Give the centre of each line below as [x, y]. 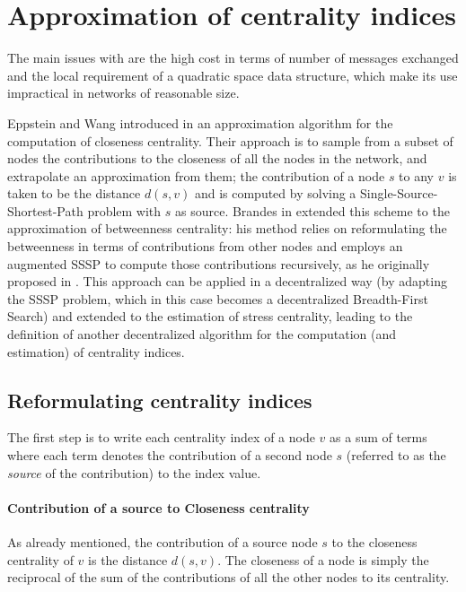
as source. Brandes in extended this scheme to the [312, 210]
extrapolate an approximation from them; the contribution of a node [196, 175]
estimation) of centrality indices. [96, 351]
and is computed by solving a [275, 193]
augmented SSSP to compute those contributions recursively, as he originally [219, 263]
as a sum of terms [378, 437]
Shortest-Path [45, 210]
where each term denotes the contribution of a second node [170, 455]
